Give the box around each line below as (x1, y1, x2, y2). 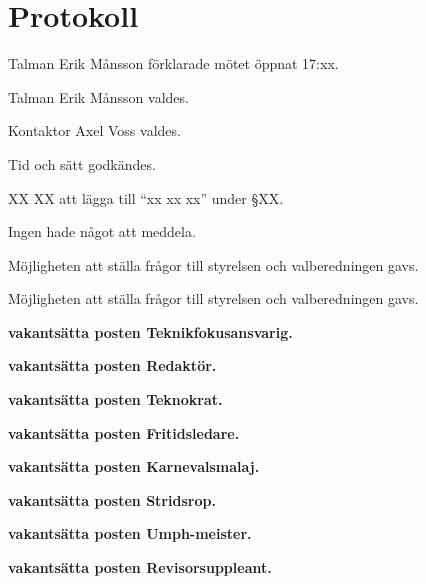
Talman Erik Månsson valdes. (8, 86, 189, 107)
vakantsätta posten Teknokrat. (8, 389, 223, 410)
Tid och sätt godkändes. (8, 153, 156, 174)
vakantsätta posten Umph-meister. (8, 523, 252, 544)
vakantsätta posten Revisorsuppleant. (8, 557, 272, 578)
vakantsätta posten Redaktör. (8, 355, 217, 376)
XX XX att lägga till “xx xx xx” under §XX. (8, 187, 284, 208)
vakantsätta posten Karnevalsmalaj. (8, 456, 260, 477)
